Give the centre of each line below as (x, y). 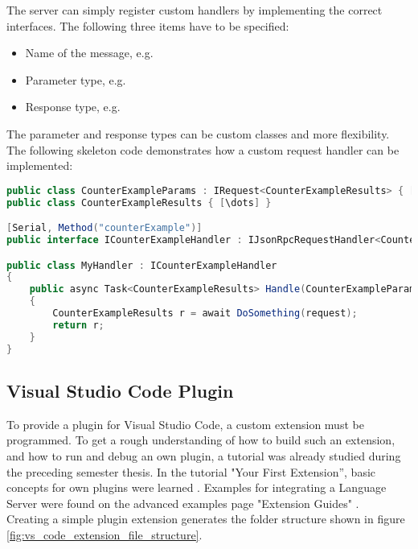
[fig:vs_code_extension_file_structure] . (104, 534)
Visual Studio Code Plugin (120, 390)
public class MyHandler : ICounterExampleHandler (142, 265)
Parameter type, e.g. (76, 79)
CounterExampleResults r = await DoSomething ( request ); (205, 314)
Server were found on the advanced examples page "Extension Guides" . (183, 503)
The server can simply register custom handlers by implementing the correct (195, 10)
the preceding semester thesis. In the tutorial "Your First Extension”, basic (191, 471)
